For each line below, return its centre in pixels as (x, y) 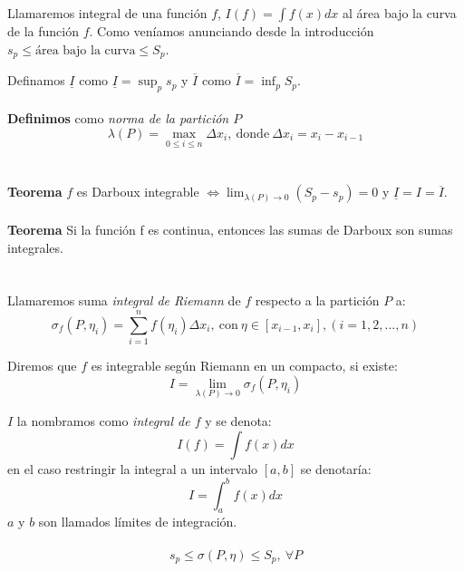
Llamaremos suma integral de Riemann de (124, 300)
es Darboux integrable (138, 192)
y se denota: (238, 420)
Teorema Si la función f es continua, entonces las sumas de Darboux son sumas (230, 230)
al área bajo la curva (400, 13)
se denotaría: (336, 468)
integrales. (35, 247)
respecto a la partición (317, 300)
